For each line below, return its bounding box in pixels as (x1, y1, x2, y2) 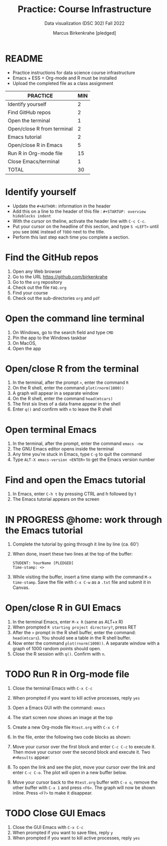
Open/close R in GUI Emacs (5, 602, 122, 613)
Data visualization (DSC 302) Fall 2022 (44, 20, 125, 26)
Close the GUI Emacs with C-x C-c (12, 824, 84, 830)
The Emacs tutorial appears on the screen (12, 496, 100, 502)
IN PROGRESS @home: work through (5, 514, 162, 525)
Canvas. (12, 585, 30, 591)
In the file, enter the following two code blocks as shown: (12, 734, 131, 740)
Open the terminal (8, 117, 50, 124)
